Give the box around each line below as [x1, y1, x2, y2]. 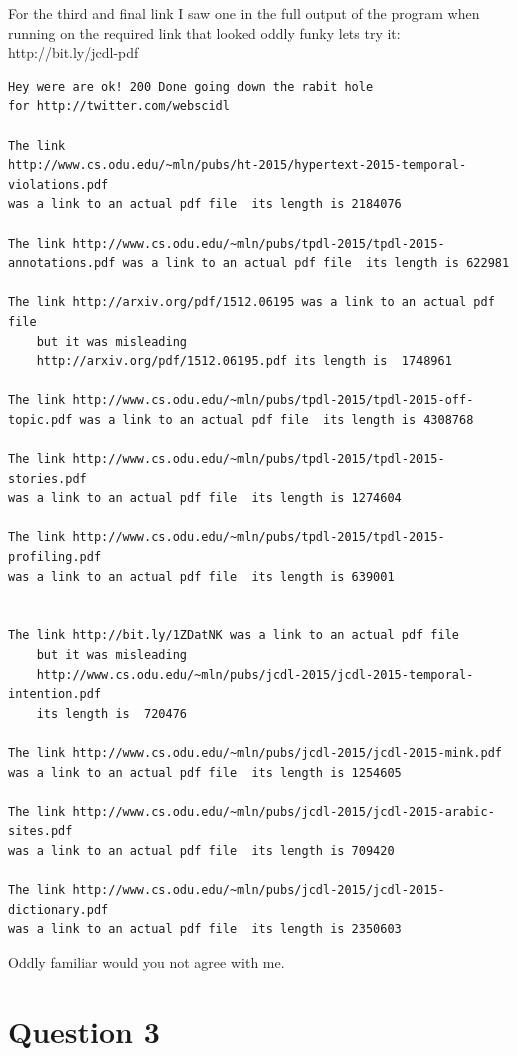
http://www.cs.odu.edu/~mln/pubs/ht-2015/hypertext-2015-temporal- [8, 158, 467, 173]
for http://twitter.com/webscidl [8, 99, 230, 114]
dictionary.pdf [8, 902, 109, 917]
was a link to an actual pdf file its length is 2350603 [8, 922, 402, 937]
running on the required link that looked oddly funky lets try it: [8, 22, 401, 43]
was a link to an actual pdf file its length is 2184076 [8, 197, 402, 212]
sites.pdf [8, 824, 73, 839]
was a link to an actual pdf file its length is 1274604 [8, 491, 402, 506]
